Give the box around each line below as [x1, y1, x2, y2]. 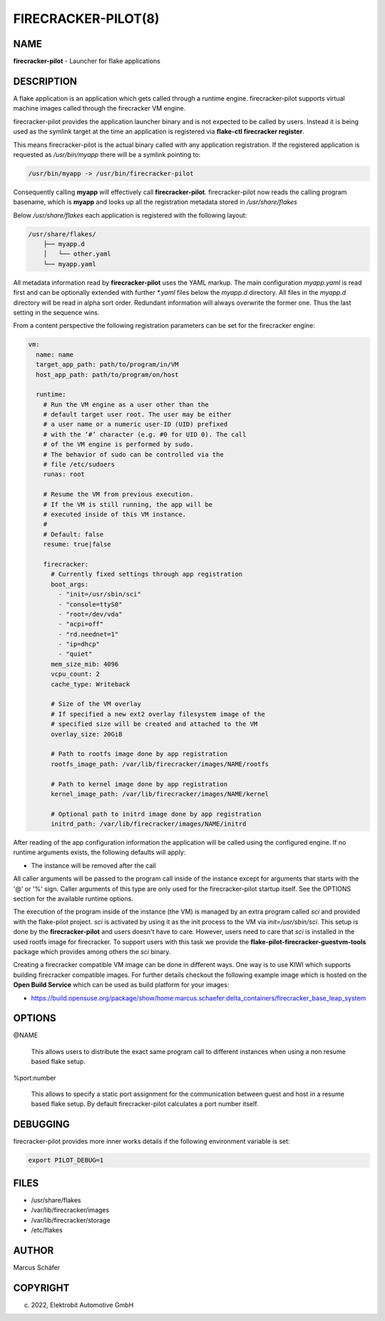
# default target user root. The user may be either [43, 410, 232, 419]
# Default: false [43, 530, 104, 538]
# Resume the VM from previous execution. [43, 490, 194, 499]
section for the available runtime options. [13, 894, 133, 903]
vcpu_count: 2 [51, 670, 100, 678]
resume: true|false [43, 540, 112, 549]
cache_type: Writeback [51, 680, 130, 688]
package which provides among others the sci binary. [13, 948, 171, 956]
